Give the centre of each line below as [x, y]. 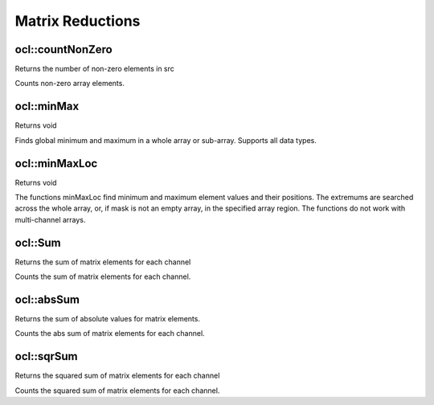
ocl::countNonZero [63, 49]
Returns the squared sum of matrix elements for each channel [117, 376]
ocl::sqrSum [46, 356]
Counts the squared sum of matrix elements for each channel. [117, 391]
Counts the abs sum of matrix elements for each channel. [110, 333]
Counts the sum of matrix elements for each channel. [103, 276]
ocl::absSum [47, 299]
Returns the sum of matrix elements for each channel [103, 262]
